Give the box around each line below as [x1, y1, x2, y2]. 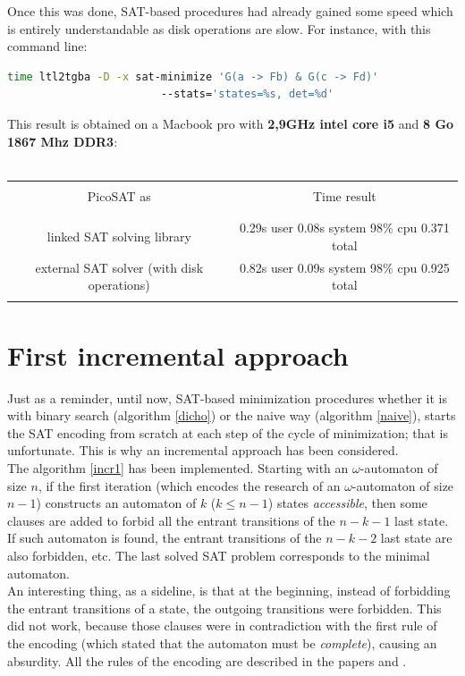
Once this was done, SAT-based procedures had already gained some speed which [7, 2, 453, 20]
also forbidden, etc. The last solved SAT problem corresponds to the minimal [7, 545, 430, 564]
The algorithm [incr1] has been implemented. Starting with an [7, 458, 349, 477]
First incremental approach [7, 336, 349, 373]
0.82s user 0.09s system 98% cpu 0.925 [239, 258, 450, 276]
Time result [312, 186, 376, 205]
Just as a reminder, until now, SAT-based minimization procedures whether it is [7, 388, 447, 407]
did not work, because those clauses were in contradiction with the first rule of [7, 616, 437, 635]
